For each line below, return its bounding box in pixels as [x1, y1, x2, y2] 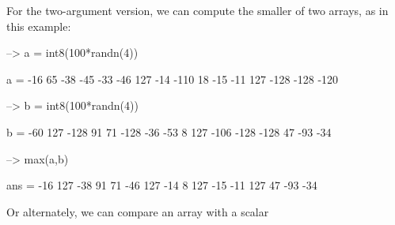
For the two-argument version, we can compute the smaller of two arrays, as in [6, 2, 389, 18]
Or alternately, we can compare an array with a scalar [6, 203, 269, 219]
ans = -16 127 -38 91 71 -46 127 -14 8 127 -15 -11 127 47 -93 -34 [6, 177, 317, 193]
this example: [6, 17, 71, 34]
